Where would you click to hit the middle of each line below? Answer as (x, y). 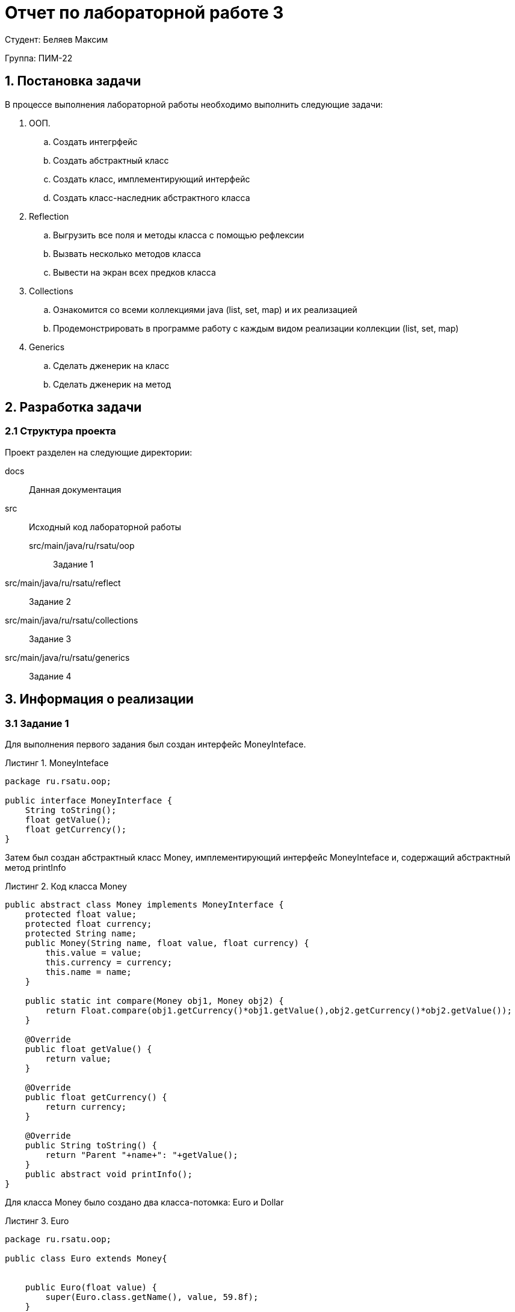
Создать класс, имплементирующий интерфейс (152, 179)
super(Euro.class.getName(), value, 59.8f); (152, 1297)
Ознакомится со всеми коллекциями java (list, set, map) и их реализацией (205, 309)
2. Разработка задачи (73, 407)
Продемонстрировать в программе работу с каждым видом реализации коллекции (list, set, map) (256, 328)
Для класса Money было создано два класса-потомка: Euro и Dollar (144, 1202)
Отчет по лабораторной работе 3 (144, 13)
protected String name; (81, 934)
